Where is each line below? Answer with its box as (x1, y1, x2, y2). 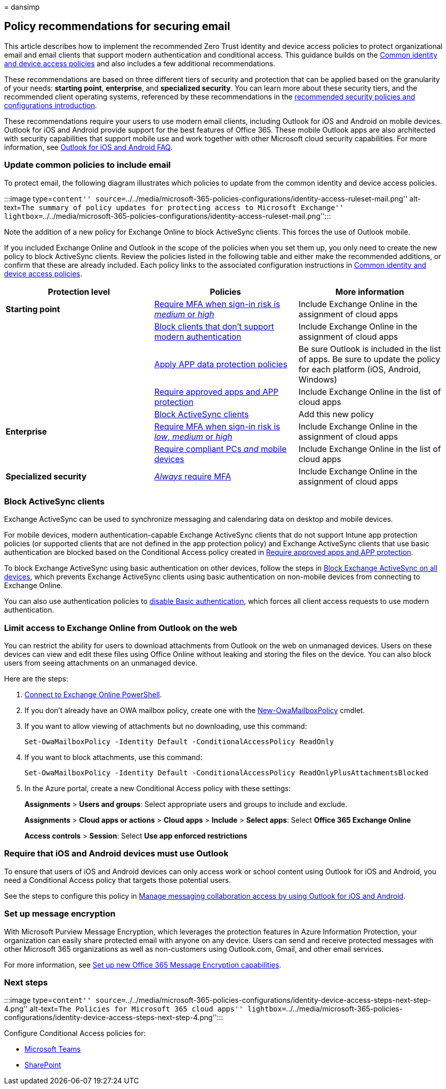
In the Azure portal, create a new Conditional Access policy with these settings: (24, 784, 291, 793)
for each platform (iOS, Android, (298, 364, 421, 374)
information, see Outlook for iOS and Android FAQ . (4, 142, 173, 151)
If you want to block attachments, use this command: (24, 753, 202, 762)
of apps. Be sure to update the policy (298, 353, 440, 364)
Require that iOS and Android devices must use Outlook (4, 848, 229, 859)
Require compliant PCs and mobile (154, 443, 287, 454)
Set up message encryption (4, 908, 116, 919)
